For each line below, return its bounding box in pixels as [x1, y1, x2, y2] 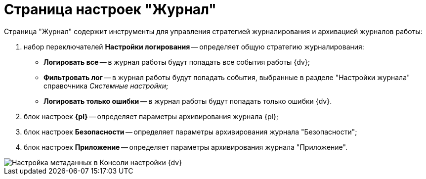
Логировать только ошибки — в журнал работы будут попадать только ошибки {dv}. [43, 96, 332, 105]
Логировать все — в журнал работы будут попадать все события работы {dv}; [43, 57, 310, 66]
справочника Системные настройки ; [43, 81, 169, 90]
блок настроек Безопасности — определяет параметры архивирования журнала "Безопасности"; [24, 127, 357, 136]
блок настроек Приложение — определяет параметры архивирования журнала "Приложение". [24, 142, 347, 151]
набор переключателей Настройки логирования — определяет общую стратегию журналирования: [24, 42, 364, 51]
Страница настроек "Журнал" [4, 1, 216, 18]
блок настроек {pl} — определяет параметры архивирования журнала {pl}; [24, 112, 279, 121]
